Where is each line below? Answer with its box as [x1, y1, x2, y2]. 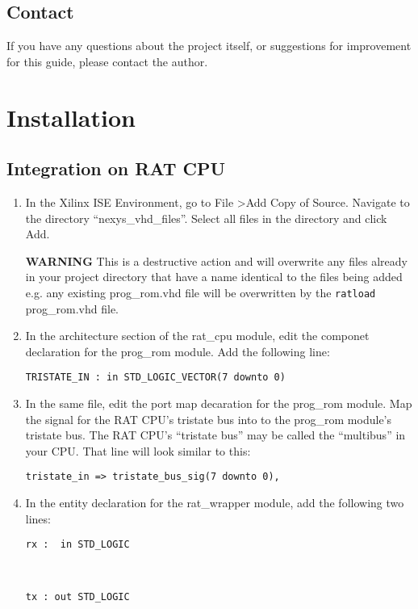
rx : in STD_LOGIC [25, 539, 130, 551]
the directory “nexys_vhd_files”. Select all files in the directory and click [25, 209, 387, 226]
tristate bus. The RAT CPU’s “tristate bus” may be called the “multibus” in [25, 426, 406, 443]
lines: [25, 510, 51, 527]
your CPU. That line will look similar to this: [25, 442, 251, 459]
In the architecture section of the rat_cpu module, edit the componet [25, 327, 370, 344]
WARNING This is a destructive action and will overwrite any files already [25, 252, 408, 269]
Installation [6, 100, 136, 133]
